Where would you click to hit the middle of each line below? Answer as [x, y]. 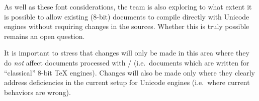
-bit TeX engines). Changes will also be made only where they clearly [148, 72]
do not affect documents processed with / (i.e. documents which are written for [127, 62]
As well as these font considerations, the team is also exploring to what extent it [128, 6]
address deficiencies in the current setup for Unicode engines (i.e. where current [127, 82]
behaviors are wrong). [37, 92]
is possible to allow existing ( [49, 16]
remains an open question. [45, 36]
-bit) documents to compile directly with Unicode [173, 16]
